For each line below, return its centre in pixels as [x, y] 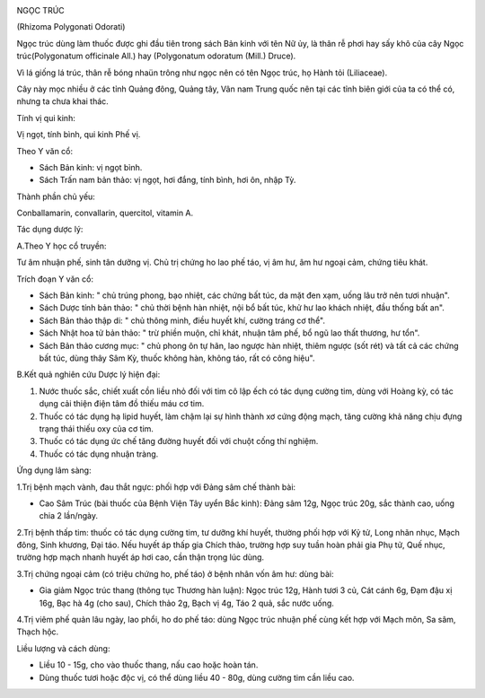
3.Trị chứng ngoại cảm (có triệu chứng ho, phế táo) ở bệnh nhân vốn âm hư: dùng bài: [175, 573]
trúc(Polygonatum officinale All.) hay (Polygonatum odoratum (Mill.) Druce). [156, 56]
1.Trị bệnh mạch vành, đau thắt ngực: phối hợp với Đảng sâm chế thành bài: [156, 487]
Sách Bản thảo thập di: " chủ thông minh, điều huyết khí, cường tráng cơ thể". [182, 320]
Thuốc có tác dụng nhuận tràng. [99, 454]
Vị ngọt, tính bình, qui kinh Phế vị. [79, 135]
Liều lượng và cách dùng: [63, 648]
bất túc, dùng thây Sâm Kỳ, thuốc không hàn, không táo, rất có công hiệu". [177, 358]
